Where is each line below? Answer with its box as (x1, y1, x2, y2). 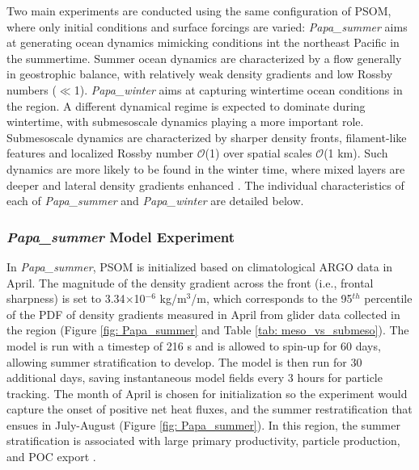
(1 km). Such (324, 145, 388, 162)
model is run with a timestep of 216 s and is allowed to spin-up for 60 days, (6, 337, 381, 354)
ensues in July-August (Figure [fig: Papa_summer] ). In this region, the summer (6, 416, 400, 433)
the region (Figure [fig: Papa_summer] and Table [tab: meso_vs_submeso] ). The (6, 321, 409, 338)
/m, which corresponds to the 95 (191, 290, 353, 307)
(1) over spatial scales (205, 145, 312, 162)
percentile (364, 290, 413, 307)
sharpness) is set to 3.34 (6, 290, 125, 307)
